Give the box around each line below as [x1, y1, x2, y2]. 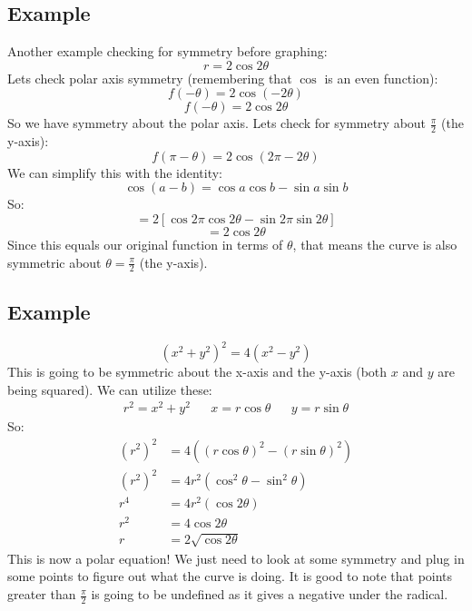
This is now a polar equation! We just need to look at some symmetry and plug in [7, 548, 465, 567]
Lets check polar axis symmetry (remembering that [7, 68, 292, 87]
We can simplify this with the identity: [7, 163, 223, 182]
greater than [7, 585, 76, 604]
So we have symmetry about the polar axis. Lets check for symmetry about [7, 113, 427, 133]
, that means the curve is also [292, 235, 457, 253]
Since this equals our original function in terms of [7, 235, 283, 253]
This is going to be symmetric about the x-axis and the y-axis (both [7, 362, 388, 381]
